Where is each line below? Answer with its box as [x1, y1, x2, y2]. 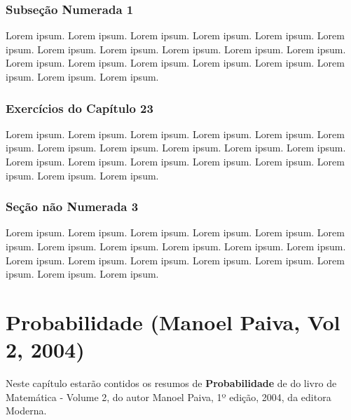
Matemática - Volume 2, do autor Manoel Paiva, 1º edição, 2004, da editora [6, 389, 331, 404]
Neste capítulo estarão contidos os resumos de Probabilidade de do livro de [6, 376, 337, 391]
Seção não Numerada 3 [6, 198, 139, 215]
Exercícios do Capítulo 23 [6, 99, 153, 116]
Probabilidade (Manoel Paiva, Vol [6, 307, 340, 336]
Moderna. [6, 403, 47, 418]
